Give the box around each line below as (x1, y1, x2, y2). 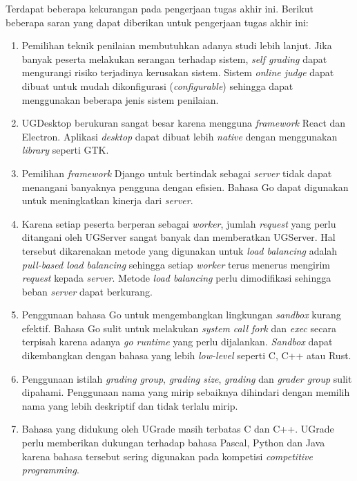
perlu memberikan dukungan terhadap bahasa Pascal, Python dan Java (21, 435, 325, 450)
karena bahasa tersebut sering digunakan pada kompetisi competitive (21, 448, 313, 463)
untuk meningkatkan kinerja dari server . (21, 193, 193, 208)
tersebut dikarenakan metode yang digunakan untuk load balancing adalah (21, 243, 338, 257)
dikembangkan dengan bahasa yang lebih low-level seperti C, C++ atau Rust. (21, 348, 351, 363)
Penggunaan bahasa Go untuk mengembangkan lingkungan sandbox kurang (21, 307, 341, 322)
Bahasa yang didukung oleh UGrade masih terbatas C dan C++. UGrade (21, 421, 334, 436)
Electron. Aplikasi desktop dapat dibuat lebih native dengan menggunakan (21, 129, 338, 143)
